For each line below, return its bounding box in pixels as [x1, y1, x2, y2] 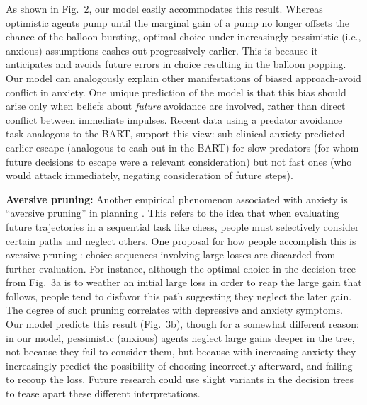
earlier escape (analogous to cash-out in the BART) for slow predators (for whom [6, 139, 359, 154]
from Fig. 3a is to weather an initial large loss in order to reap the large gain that [6, 275, 362, 290]
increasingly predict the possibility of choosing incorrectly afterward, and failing [6, 358, 353, 372]
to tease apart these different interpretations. [6, 386, 201, 401]
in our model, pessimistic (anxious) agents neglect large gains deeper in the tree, [6, 330, 355, 345]
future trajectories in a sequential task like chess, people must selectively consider [6, 219, 359, 234]
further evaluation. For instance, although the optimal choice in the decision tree [6, 261, 356, 275]
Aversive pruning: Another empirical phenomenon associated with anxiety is [6, 191, 348, 206]
